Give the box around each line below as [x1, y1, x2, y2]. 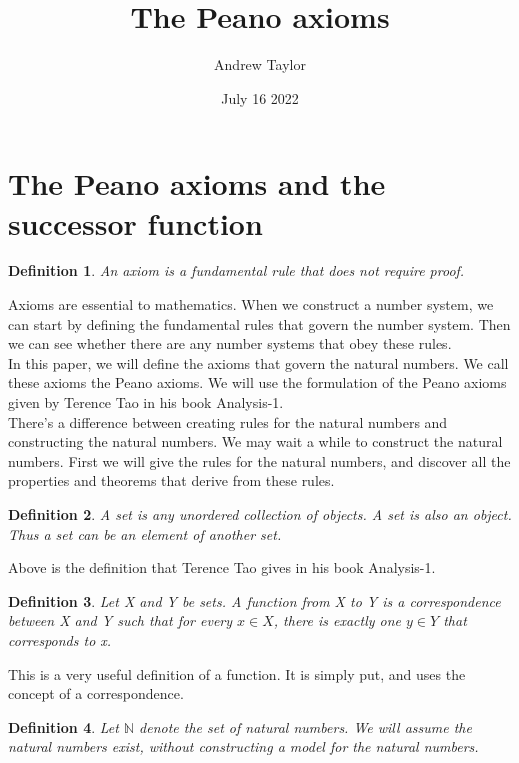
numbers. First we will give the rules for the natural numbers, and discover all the [8, 450, 511, 471]
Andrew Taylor [214, 54, 306, 75]
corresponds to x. [8, 629, 112, 650]
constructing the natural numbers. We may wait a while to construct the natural [8, 431, 503, 452]
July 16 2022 [221, 87, 299, 108]
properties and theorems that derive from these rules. [8, 470, 335, 491]
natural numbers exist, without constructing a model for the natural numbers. [8, 736, 479, 757]
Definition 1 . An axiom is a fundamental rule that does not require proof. [8, 260, 465, 281]
